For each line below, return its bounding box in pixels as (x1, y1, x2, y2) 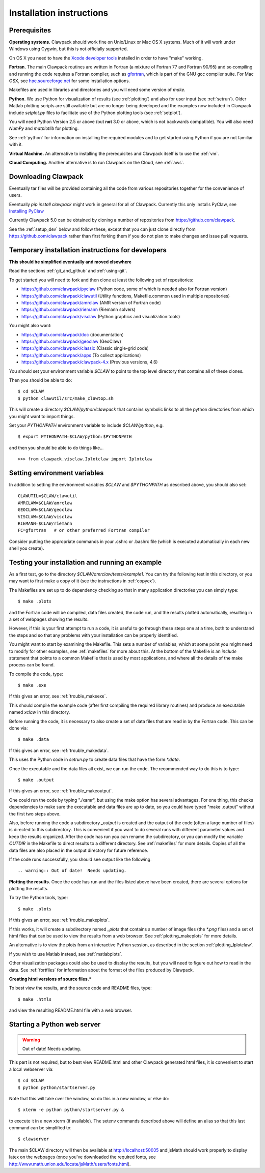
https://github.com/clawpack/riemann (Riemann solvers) (21, 306, 136, 312)
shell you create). (9, 545, 44, 551)
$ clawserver (18, 1136, 49, 1142)
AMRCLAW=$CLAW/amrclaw (18, 500, 73, 506)
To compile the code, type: (9, 671, 63, 677)
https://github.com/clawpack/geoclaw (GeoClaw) (21, 338, 121, 344)
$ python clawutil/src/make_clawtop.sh (18, 395, 114, 401)
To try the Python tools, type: (9, 895, 68, 901)
